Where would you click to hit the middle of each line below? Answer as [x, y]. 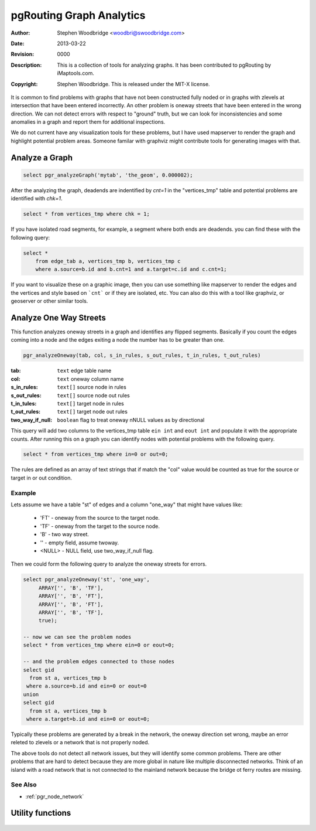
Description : [26, 65]
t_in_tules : [24, 403]
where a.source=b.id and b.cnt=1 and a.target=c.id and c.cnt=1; [131, 269]
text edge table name [84, 371]
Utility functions [41, 813]
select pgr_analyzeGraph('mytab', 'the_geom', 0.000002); [108, 175]
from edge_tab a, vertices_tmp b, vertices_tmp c [108, 261]
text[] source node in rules [92, 387]
